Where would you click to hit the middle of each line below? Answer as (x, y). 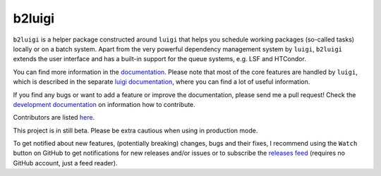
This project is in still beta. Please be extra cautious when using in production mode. (135, 130)
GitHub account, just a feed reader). (65, 163)
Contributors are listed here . (54, 118)
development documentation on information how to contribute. (104, 104)
